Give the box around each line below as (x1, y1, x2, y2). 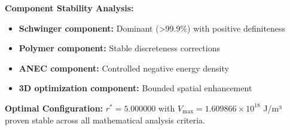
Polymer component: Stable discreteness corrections (19, 42, 220, 54)
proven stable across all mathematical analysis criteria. (5, 113, 205, 126)
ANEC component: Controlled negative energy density (19, 61, 229, 74)
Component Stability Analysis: (5, 2, 134, 14)
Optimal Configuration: (5, 101, 103, 114)
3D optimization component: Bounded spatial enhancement (19, 82, 252, 94)
